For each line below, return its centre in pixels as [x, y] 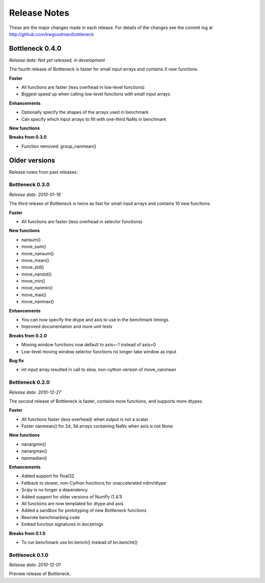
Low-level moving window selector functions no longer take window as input [99, 351]
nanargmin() [34, 444]
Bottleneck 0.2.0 [29, 382]
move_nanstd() [37, 274]
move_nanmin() [37, 288]
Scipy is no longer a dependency [54, 490]
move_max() [34, 295]
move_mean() [35, 260]
